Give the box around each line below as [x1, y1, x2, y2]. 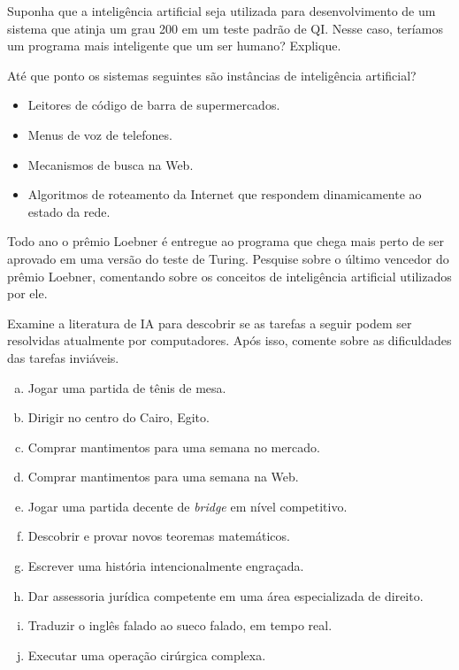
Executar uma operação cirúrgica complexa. [27, 645, 266, 664]
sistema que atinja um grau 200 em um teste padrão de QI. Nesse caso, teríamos [7, 19, 443, 37]
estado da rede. [27, 202, 111, 220]
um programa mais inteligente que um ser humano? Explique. [7, 36, 341, 55]
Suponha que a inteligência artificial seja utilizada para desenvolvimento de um [7, 2, 436, 19]
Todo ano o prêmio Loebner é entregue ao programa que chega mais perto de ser [7, 232, 445, 250]
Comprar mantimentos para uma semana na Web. [27, 467, 299, 486]
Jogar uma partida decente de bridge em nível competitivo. [27, 497, 348, 515]
